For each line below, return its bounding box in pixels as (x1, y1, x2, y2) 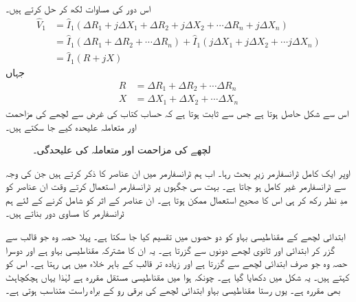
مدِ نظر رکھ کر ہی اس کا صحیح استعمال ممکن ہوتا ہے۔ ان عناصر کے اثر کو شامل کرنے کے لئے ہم (5, 192, 348, 206)
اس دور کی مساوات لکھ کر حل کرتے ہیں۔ (5, 1, 151, 15)
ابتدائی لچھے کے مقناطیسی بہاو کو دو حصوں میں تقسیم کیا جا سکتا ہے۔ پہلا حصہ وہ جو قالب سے (5, 229, 346, 244)
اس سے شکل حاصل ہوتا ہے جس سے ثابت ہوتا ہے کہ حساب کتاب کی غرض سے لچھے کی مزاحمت (5, 105, 349, 120)
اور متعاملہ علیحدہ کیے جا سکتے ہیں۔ (5, 119, 137, 133)
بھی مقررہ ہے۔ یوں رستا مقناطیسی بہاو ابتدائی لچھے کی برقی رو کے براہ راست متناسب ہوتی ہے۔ (5, 283, 341, 297)
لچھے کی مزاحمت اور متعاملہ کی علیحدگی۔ (33, 142, 211, 157)
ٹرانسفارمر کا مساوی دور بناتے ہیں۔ (5, 206, 124, 220)
